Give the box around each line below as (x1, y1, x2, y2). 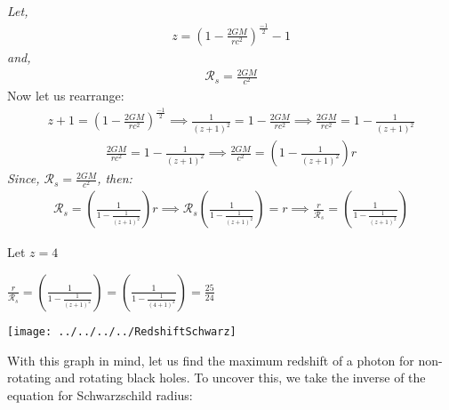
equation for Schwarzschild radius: (7, 385, 193, 404)
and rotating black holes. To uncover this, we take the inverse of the (54, 368, 426, 387)
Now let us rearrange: (7, 86, 124, 105)
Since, (7, 169, 40, 188)
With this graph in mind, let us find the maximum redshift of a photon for (7, 350, 414, 369)
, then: (97, 169, 132, 188)
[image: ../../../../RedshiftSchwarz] (7, 325, 237, 338)
